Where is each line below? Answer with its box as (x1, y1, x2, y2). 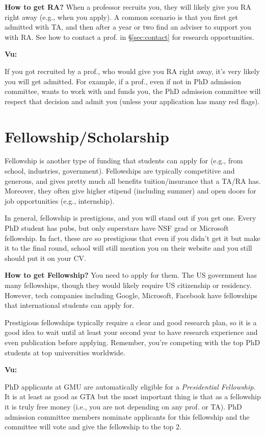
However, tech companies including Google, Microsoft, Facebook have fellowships (5, 289, 257, 300)
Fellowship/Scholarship (5, 126, 169, 147)
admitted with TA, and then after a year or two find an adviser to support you (5, 21, 251, 32)
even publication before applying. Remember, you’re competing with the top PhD (5, 336, 260, 347)
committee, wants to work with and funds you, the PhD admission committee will (5, 86, 261, 96)
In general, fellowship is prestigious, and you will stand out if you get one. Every (5, 212, 256, 223)
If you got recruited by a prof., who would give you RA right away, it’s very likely (5, 65, 260, 76)
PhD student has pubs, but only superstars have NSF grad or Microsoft (5, 223, 229, 233)
